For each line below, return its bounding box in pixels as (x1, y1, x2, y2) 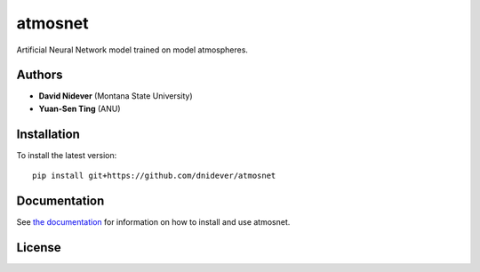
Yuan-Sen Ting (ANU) (38, 103, 121, 114)
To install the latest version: (16, 149, 117, 160)
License (16, 240, 61, 255)
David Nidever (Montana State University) (38, 91, 193, 101)
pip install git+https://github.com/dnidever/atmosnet (32, 171, 276, 181)
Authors (16, 68, 63, 83)
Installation (16, 126, 80, 141)
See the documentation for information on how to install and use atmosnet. (16, 217, 291, 228)
